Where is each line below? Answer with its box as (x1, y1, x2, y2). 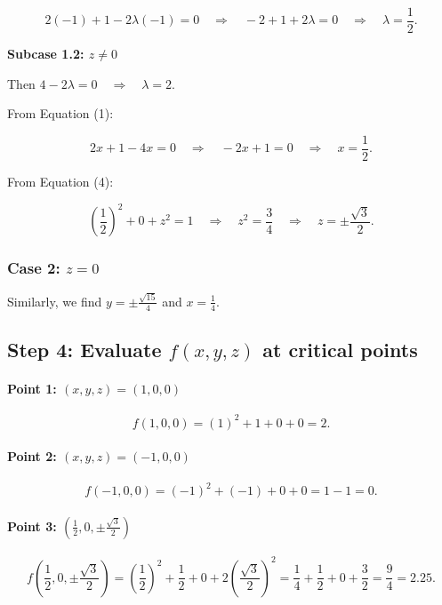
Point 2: (7, 447, 57, 466)
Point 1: (7, 379, 57, 398)
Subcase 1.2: (7, 44, 84, 63)
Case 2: (7, 256, 60, 278)
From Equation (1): (7, 104, 114, 123)
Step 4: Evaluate (7, 336, 162, 363)
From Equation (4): (7, 171, 114, 190)
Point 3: (7, 516, 57, 535)
